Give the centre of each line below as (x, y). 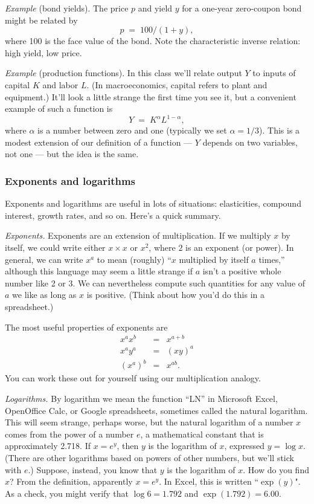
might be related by (41, 20)
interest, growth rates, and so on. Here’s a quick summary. (113, 215)
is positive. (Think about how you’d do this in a (175, 295)
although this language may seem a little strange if (99, 271)
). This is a (280, 130)
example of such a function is (59, 108)
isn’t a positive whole (242, 271)
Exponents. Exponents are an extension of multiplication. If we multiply (138, 235)
